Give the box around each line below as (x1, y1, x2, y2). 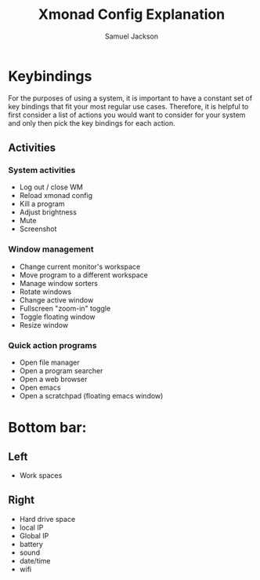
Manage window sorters (19, 278, 98, 288)
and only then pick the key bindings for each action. (8, 118, 176, 127)
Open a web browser (19, 374, 88, 384)
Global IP (19, 530, 49, 540)
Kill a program (19, 199, 65, 209)
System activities (8, 165, 76, 175)
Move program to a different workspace (19, 270, 149, 280)
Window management (8, 244, 94, 255)
